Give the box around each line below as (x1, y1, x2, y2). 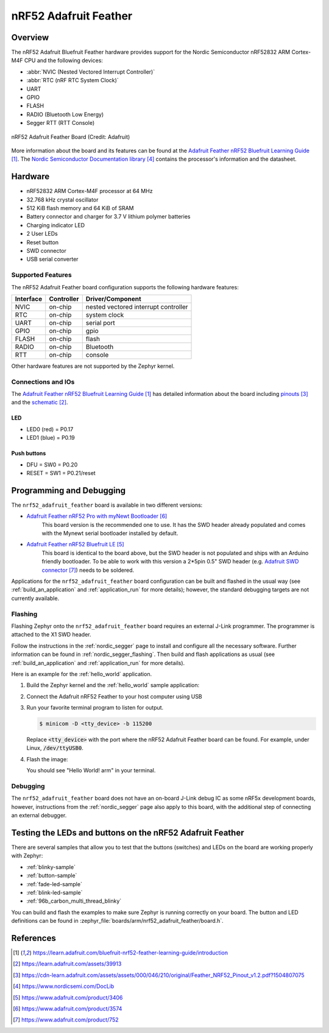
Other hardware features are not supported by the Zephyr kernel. (11, 362, 175, 370)
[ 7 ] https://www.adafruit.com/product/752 (13, 1016, 119, 1023)
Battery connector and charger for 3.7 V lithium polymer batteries (26, 213, 191, 220)
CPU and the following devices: (24, 57, 104, 64)
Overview (11, 32, 49, 43)
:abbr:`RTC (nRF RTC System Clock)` (26, 77, 119, 84)
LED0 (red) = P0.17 (26, 425, 74, 432)
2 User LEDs (26, 230, 58, 238)
